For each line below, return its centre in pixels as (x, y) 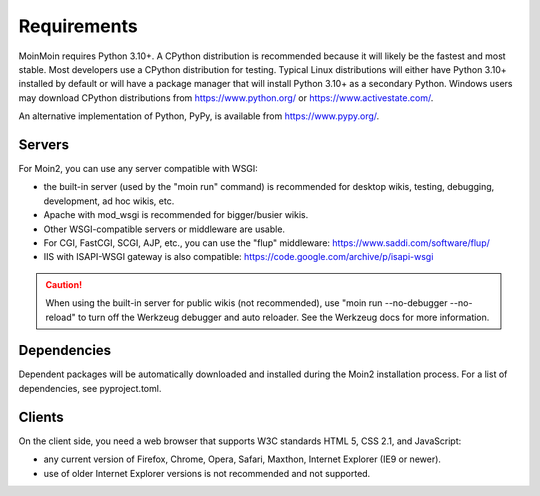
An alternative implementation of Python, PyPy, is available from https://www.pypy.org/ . (199, 116)
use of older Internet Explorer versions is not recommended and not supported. (207, 473)
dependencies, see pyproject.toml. (90, 388)
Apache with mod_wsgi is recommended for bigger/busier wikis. (176, 215)
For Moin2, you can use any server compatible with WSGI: (138, 169)
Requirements (78, 26)
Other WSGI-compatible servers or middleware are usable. (164, 229)
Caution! (64, 284)
